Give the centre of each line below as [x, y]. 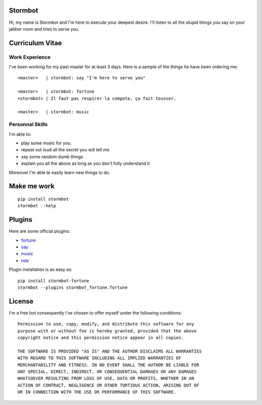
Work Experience [30, 57]
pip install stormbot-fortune [54, 281]
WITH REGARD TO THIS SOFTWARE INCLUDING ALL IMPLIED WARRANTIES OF [99, 358]
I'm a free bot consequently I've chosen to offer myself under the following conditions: [95, 313]
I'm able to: [20, 134]
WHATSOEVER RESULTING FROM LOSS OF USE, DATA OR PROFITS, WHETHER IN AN [106, 379]
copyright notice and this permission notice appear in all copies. [101, 338]
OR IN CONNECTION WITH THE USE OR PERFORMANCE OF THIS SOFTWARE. [97, 392]
